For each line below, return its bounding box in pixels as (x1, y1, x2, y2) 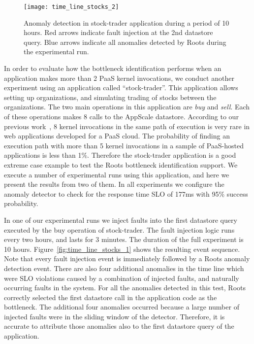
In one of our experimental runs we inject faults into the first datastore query (4, 214, 237, 225)
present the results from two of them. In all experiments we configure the (4, 179, 224, 189)
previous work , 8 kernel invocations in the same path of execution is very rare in (4, 121, 250, 131)
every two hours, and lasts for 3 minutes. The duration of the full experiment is (4, 234, 244, 244)
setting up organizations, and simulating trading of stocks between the (4, 92, 217, 102)
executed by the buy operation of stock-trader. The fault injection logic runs (4, 224, 235, 235)
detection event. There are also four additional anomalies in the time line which (4, 263, 244, 273)
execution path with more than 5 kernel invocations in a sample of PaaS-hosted (4, 140, 244, 150)
